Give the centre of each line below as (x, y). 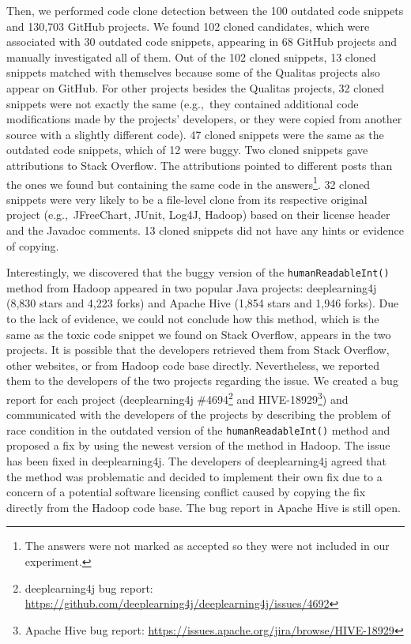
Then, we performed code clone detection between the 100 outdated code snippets (205, 10)
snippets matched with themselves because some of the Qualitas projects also (193, 72)
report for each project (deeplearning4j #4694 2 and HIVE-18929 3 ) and (177, 397)
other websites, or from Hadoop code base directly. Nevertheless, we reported (193, 365)
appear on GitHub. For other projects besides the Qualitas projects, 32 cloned (196, 87)
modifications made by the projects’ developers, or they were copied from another (204, 119)
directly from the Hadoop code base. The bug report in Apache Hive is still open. (204, 507)
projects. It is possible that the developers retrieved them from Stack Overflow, (198, 350)
